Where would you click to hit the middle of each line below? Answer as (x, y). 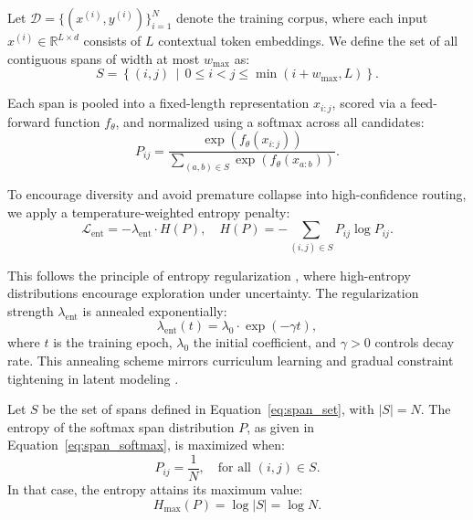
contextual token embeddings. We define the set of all (308, 40)
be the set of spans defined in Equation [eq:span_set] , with (208, 409)
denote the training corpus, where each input (302, 17)
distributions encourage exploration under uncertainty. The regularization (213, 293)
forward (29, 121)
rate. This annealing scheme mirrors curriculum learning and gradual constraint (231, 361)
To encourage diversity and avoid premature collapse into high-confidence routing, (237, 194)
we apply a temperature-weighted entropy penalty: (149, 212)
